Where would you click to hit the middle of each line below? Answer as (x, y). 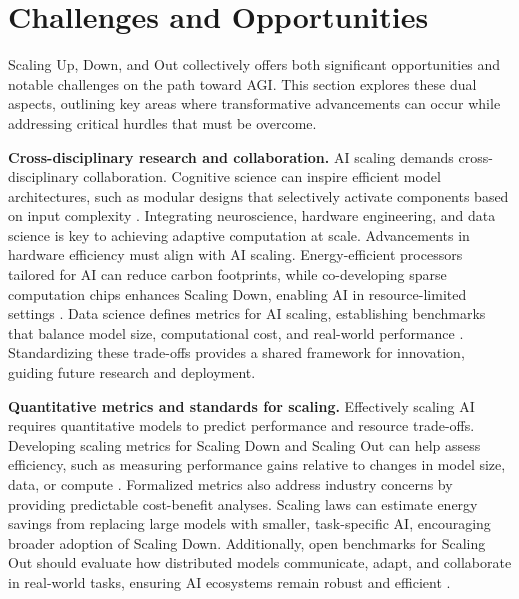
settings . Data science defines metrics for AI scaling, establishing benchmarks (247, 313)
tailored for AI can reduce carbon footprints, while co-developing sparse (227, 274)
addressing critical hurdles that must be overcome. (162, 122)
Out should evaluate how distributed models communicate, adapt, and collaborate (260, 562)
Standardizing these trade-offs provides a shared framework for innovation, (236, 352)
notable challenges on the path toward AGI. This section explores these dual (242, 83)
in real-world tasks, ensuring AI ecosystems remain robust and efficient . (229, 581)
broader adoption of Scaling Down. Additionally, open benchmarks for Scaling (247, 542)
